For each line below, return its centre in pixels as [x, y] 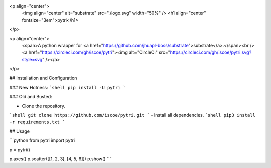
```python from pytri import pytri [42, 140]
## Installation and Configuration [43, 78]
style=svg [32, 59]
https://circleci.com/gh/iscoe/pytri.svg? [211, 52]
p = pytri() [20, 150]
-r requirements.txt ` [37, 122]
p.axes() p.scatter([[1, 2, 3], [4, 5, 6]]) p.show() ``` [60, 159]
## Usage [20, 131]
